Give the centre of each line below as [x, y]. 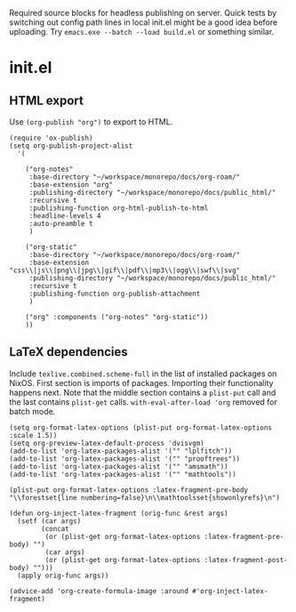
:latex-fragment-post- [246, 560]
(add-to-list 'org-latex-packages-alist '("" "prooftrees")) [125, 459]
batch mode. [32, 411]
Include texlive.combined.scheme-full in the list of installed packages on [143, 374]
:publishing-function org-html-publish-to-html [119, 208]
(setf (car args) [49, 521]
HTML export [47, 100]
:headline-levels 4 [65, 216]
